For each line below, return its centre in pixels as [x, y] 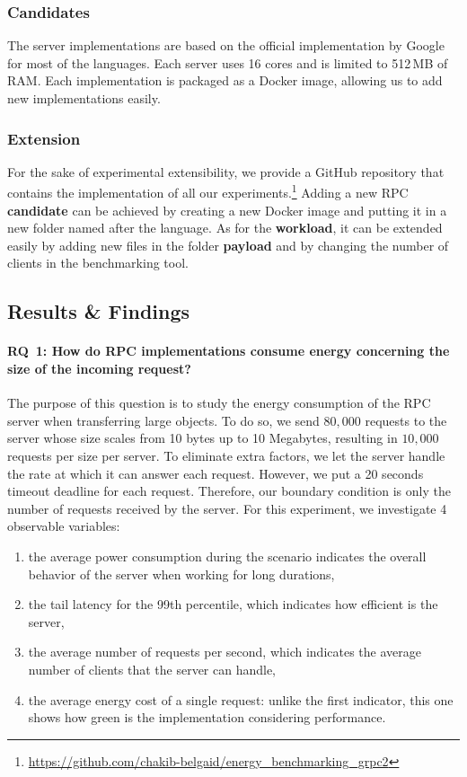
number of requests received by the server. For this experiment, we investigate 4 [227, 508]
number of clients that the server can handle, [152, 669]
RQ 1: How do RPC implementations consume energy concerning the [229, 351]
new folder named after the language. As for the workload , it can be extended [225, 228]
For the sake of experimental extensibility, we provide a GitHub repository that [226, 171]
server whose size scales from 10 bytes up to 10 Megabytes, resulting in [203, 438]
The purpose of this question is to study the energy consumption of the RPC [219, 403]
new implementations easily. [84, 98]
